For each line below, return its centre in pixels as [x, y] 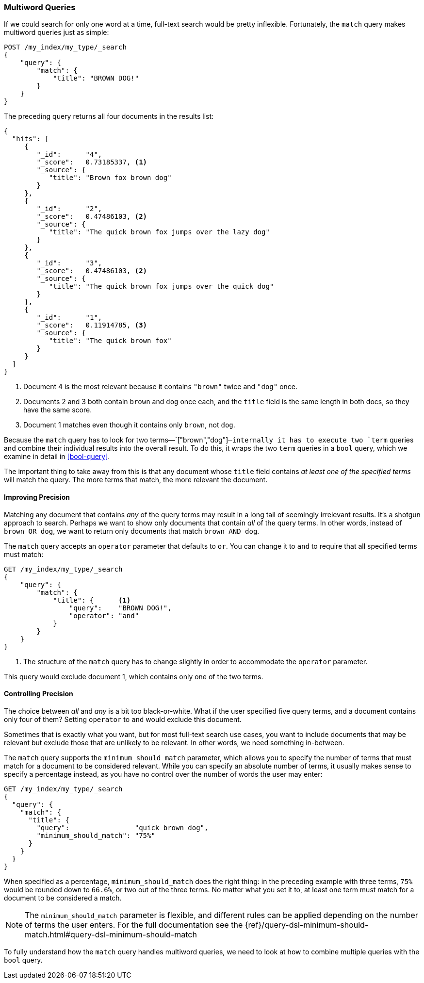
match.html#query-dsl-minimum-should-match [111, 934]
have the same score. [58, 410]
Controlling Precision [39, 694]
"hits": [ [30, 139]
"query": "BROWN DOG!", [120, 608]
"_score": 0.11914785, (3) [92, 325]
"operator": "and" [104, 615]
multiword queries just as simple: [57, 33]
